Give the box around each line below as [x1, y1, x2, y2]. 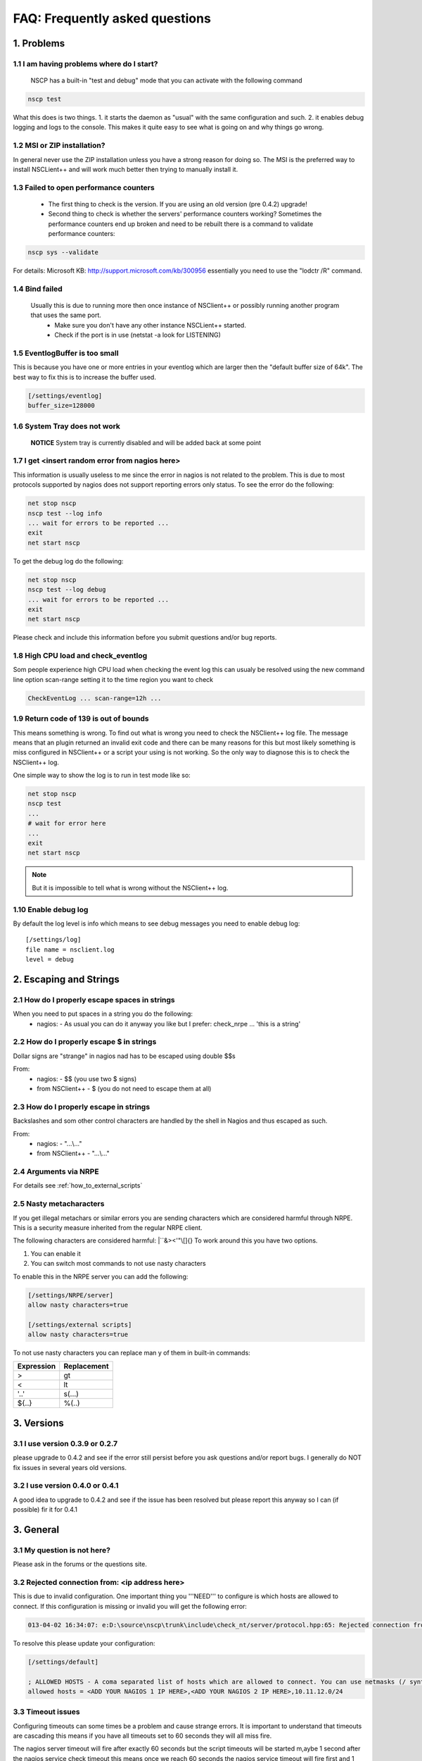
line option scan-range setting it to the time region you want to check [13, 675, 214, 683]
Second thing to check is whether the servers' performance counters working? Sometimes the [48, 210, 322, 218]
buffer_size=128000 [27, 402, 95, 410]
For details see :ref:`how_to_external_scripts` [13, 1181, 143, 1190]
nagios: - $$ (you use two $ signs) [37, 1074, 137, 1083]
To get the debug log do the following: [13, 556, 124, 565]
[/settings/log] [25, 935, 82, 944]
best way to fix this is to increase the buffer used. [13, 373, 156, 381]
